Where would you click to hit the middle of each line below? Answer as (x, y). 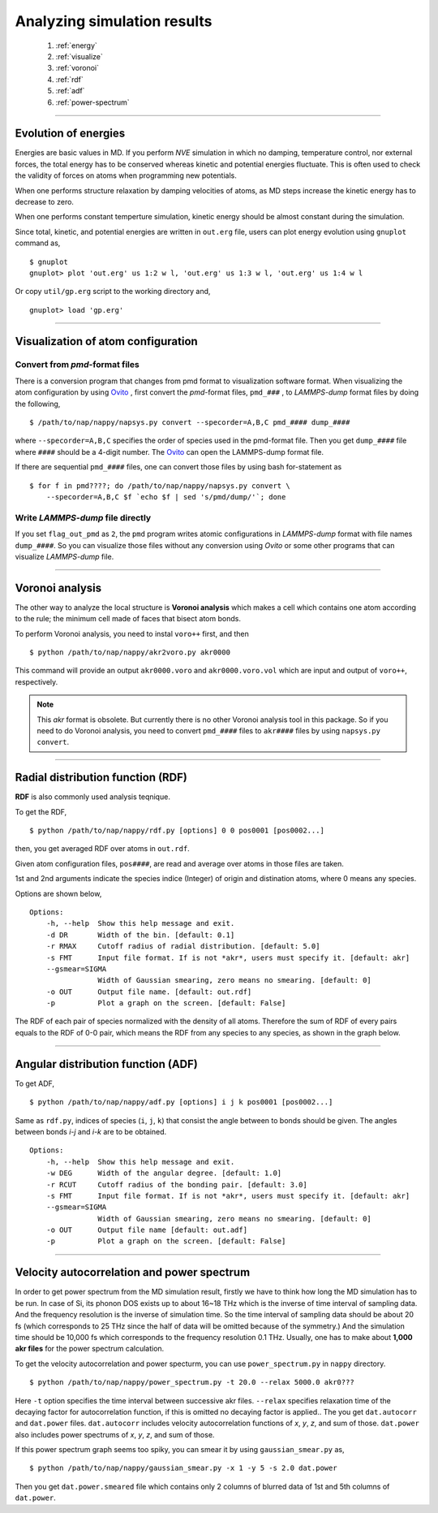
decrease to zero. (45, 201)
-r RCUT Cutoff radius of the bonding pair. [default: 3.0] (176, 1184)
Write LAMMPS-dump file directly (83, 517)
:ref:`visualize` (79, 56)
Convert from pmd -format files (77, 365)
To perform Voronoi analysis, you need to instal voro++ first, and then (132, 633)
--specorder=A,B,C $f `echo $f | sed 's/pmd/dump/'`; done (166, 497)
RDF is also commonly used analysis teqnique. (92, 797)
